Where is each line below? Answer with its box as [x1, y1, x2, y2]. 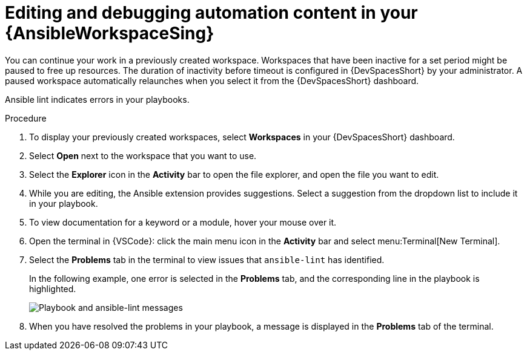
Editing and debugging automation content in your [5, 2, 418, 23]
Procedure [5, 112, 47, 123]
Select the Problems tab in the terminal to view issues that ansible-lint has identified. [29, 254, 385, 265]
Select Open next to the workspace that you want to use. [29, 150, 257, 161]
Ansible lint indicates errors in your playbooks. [5, 94, 190, 105]
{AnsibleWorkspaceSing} [5, 23, 214, 44]
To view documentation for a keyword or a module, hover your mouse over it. [29, 217, 337, 227]
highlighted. [29, 283, 76, 294]
